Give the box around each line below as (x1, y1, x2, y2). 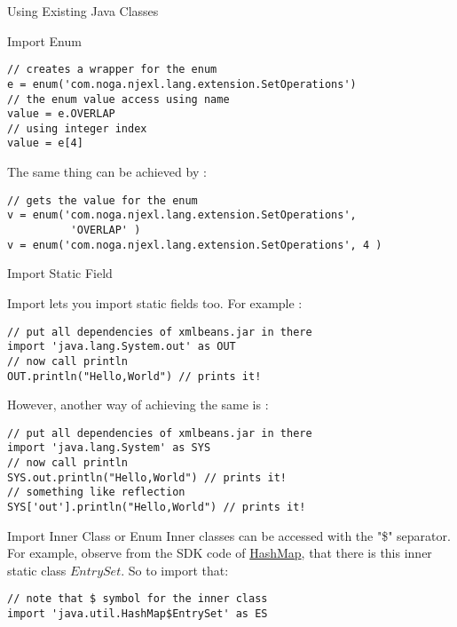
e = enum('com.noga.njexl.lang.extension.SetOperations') (7, 77, 357, 91)
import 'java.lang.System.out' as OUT (7, 340, 236, 353)
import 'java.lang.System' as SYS (7, 441, 211, 455)
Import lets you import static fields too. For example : (7, 293, 303, 312)
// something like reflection (7, 486, 185, 499)
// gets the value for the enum (7, 194, 198, 207)
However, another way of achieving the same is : (7, 395, 269, 414)
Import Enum (7, 31, 82, 50)
